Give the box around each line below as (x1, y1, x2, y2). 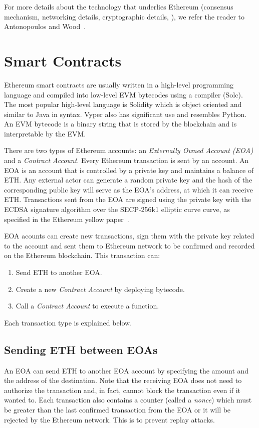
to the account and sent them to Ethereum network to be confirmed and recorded (4, 240, 255, 250)
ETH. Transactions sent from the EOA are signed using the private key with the (4, 194, 251, 204)
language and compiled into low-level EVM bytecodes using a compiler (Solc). (4, 89, 243, 99)
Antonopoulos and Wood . (4, 21, 86, 31)
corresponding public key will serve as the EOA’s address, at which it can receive (4, 184, 253, 194)
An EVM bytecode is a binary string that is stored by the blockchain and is (4, 118, 237, 129)
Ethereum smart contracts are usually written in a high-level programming (4, 79, 234, 89)
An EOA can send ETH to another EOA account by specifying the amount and (4, 365, 249, 375)
